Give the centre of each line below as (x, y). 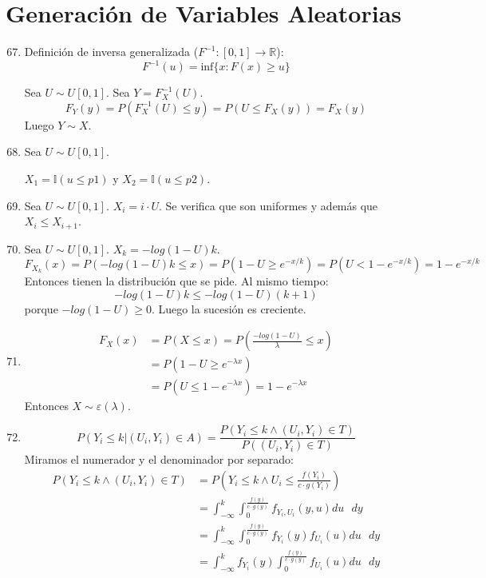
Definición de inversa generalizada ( (111, 52)
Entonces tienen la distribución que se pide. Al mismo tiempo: (176, 281)
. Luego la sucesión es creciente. (229, 308)
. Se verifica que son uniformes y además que (269, 205)
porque (41, 308)
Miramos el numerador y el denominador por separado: (159, 459)
